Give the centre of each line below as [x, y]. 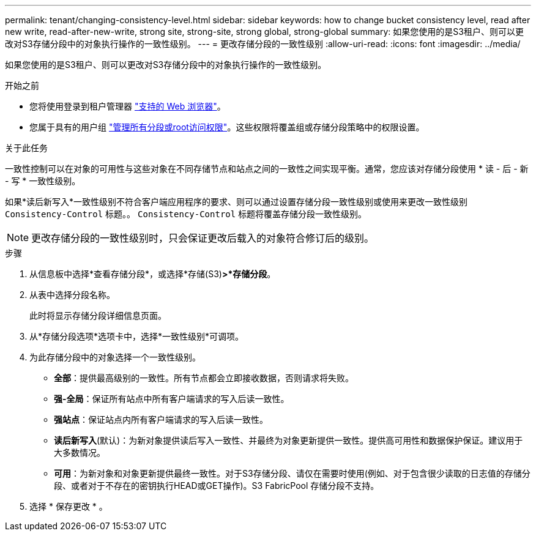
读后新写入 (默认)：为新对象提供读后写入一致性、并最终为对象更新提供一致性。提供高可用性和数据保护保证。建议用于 [288, 440]
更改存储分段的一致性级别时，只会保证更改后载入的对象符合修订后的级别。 [203, 238]
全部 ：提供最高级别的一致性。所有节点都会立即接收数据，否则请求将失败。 [204, 378]
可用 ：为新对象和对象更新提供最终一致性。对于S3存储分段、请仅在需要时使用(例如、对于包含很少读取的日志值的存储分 [292, 473]
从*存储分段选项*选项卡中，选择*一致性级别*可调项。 [137, 336]
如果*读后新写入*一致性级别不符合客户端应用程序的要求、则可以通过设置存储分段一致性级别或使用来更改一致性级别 [236, 202]
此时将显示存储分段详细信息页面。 [98, 315]
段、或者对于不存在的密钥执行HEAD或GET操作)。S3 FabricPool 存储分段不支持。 [217, 486]
